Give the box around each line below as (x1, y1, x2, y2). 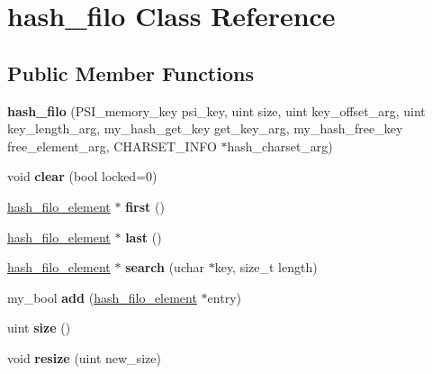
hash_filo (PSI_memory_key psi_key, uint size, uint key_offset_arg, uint (7, 101, 426, 120)
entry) (207, 287, 241, 306)
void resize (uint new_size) (7, 348, 161, 367)
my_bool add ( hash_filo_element (7, 287, 197, 306)
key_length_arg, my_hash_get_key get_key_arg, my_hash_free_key (7, 119, 403, 138)
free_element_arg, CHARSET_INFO (7, 136, 217, 155)
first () (125, 196, 165, 215)
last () (125, 227, 162, 246)
